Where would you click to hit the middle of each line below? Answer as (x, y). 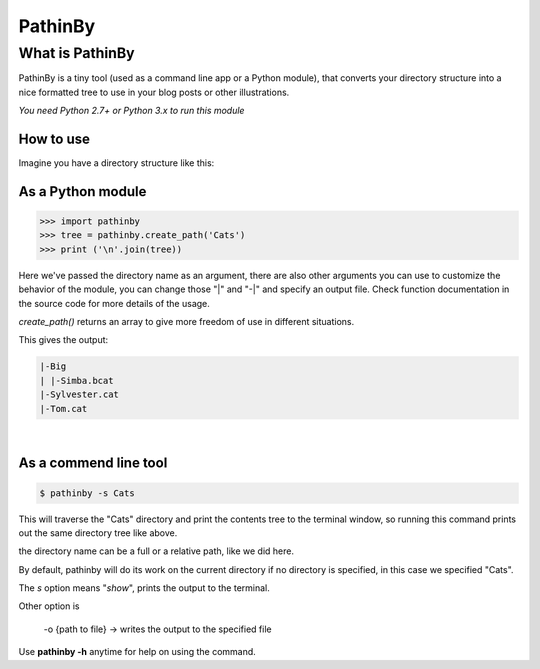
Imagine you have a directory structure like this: (116, 163)
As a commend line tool (93, 463)
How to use (54, 138)
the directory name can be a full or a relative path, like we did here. (156, 551)
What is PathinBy (76, 53)
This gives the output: (63, 340)
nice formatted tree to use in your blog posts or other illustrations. (154, 92)
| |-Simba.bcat (76, 380)
